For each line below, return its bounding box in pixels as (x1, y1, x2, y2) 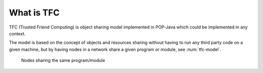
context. (9, 30, 26, 36)
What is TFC (9, 7, 60, 18)
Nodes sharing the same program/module (21, 58, 105, 63)
